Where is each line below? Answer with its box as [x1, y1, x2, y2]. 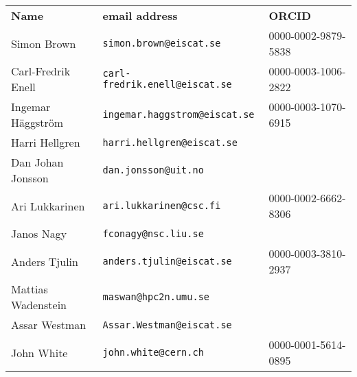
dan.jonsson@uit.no [102, 165, 204, 175]
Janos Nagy [11, 226, 67, 241]
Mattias [11, 281, 48, 297]
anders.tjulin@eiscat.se [102, 256, 232, 267]
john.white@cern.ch [102, 347, 204, 358]
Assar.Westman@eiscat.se [102, 319, 232, 330]
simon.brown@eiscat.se [102, 38, 221, 49]
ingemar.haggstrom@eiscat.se [102, 109, 255, 120]
